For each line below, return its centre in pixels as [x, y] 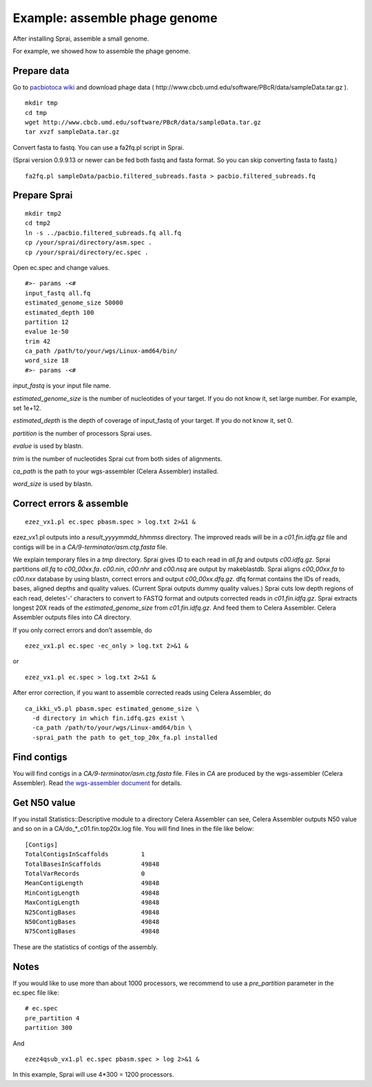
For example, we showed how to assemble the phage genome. [102, 51]
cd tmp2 [38, 223]
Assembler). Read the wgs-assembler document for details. [97, 783]
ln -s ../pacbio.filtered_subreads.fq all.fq [103, 233]
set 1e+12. [27, 408]
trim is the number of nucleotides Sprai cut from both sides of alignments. [117, 459]
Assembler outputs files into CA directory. [72, 617]
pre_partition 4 [52, 1018]
